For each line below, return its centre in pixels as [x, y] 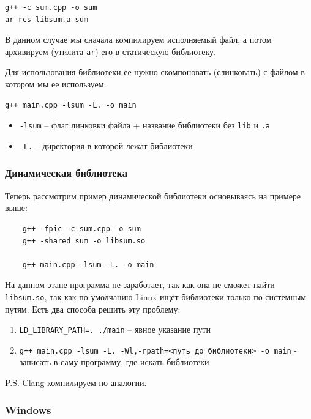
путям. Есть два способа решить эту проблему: [93, 309]
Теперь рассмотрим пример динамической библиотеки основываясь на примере [153, 195]
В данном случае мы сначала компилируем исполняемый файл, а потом [138, 39]
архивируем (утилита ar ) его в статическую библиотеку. [111, 51]
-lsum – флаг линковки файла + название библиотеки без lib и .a [144, 125]
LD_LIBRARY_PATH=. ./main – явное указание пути [115, 329]
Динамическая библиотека [66, 173]
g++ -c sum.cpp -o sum [51, 7]
